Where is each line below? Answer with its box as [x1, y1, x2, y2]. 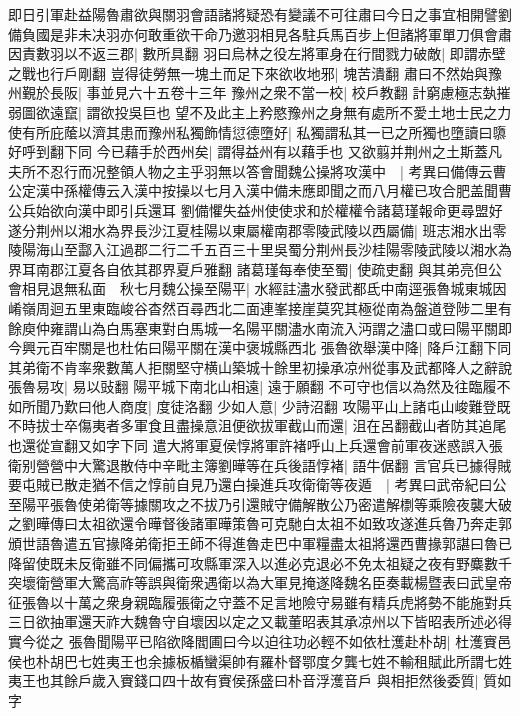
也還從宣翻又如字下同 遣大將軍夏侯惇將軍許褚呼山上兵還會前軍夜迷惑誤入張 [8, 435, 503, 456]
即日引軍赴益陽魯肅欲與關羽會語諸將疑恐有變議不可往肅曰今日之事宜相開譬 [8, 4, 498, 24]
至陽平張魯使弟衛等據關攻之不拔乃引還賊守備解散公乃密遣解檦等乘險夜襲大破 [8, 493, 512, 514]
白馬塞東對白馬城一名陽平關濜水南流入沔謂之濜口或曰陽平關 [105, 317, 498, 338]
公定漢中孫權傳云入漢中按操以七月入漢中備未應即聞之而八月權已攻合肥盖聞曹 [8, 180, 512, 201]
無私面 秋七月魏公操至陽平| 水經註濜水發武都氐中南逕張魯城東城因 [63, 278, 507, 299]
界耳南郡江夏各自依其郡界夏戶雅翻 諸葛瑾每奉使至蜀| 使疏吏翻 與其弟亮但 [8, 258, 488, 279]
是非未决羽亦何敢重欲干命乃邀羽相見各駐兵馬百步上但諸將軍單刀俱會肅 [49, 23, 512, 44]
